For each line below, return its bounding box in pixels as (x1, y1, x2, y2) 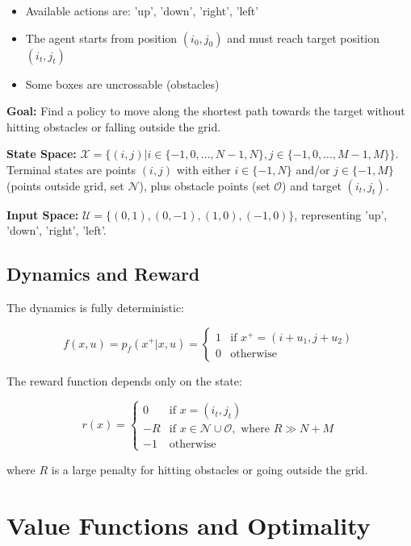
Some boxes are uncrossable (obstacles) (25, 75, 220, 92)
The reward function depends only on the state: (6, 372, 242, 389)
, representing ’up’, (294, 206, 388, 223)
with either (176, 160, 231, 177)
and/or (296, 160, 330, 177)
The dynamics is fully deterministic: (6, 298, 184, 315)
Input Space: (6, 206, 79, 223)
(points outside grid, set (6, 177, 124, 194)
